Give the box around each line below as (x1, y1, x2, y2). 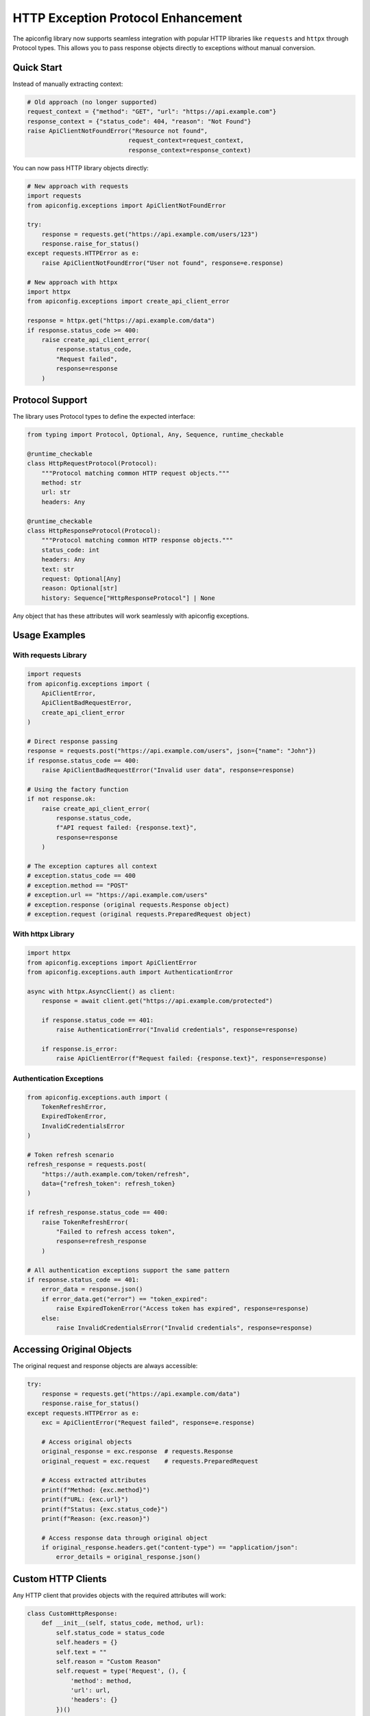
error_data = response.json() (41, 1286, 143, 1293)
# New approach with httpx (27, 278, 118, 286)
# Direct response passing (27, 737, 118, 745)
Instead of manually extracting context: (12, 80, 123, 88)
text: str (41, 565, 75, 573)
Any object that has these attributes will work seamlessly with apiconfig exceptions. (12, 612, 249, 620)
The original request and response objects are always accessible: (12, 1362, 198, 1370)
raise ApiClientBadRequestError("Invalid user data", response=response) (41, 766, 295, 774)
